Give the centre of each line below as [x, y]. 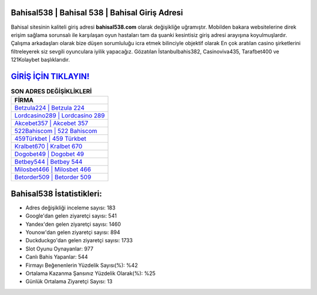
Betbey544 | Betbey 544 [48, 162]
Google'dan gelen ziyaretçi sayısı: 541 [71, 216]
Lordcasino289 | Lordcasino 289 [60, 116]
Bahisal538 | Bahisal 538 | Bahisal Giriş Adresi [97, 13]
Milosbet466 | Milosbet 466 [53, 169]
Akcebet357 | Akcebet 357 [51, 123]
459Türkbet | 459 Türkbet [50, 139]
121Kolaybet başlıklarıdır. [41, 60]
